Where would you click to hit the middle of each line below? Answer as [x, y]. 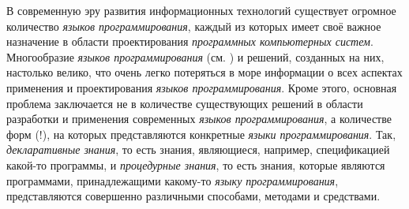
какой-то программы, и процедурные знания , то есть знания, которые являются [196, 164]
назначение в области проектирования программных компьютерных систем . [190, 41]
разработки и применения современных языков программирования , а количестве [199, 119]
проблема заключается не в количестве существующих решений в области [185, 103]
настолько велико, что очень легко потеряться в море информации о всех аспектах [204, 72]
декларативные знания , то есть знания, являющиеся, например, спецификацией [198, 149]
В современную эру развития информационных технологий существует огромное [201, 10]
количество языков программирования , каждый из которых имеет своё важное [194, 26]
